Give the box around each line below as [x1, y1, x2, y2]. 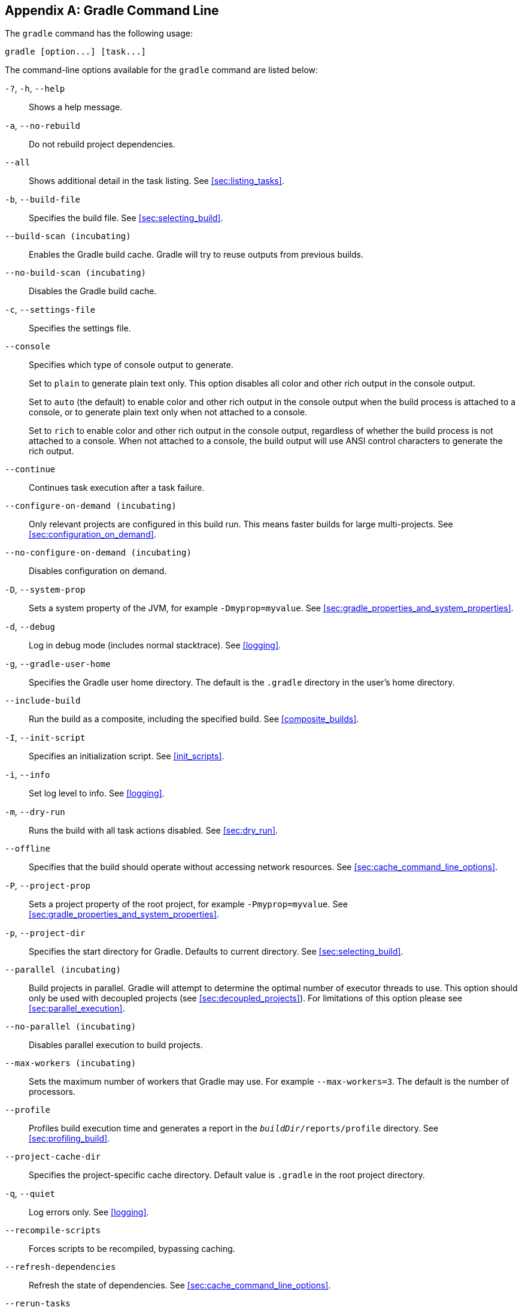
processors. [29, 1086, 76, 1097]
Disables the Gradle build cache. [29, 286, 157, 297]
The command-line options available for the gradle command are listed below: [5, 65, 318, 76]
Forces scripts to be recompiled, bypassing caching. [29, 1243, 235, 1254]
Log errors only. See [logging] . [29, 1207, 149, 1218]
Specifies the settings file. [29, 323, 131, 334]
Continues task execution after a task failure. [29, 482, 205, 493]
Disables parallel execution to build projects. [29, 1040, 203, 1051]
